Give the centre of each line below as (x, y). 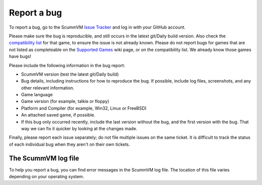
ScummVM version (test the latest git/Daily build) (70, 74)
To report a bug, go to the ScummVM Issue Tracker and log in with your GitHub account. (97, 27)
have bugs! (20, 56)
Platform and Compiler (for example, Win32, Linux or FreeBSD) (84, 108)
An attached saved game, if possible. (58, 115)
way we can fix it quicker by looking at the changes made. (79, 129)
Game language (37, 95)
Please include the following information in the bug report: (67, 65)
